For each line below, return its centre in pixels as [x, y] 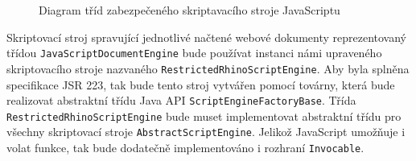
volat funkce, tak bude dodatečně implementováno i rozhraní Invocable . [185, 148]
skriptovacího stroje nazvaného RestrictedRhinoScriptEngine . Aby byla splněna [208, 68]
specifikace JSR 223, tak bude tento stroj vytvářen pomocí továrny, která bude [201, 84]
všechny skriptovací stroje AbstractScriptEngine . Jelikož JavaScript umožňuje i [206, 132]
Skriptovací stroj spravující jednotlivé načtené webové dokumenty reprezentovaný [206, 37]
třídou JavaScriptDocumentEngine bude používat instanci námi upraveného [194, 53]
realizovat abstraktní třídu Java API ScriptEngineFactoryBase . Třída [181, 100]
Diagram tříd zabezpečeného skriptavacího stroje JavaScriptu [189, 10]
